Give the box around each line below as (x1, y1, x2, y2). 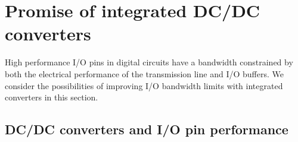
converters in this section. (5, 91, 98, 103)
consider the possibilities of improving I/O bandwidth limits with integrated (5, 79, 283, 91)
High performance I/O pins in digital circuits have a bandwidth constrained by (5, 56, 293, 68)
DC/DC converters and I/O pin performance (5, 120, 288, 138)
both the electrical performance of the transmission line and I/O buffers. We (5, 67, 284, 80)
